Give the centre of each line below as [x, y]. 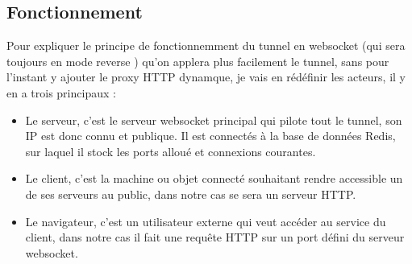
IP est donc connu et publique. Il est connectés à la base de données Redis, [210, 136]
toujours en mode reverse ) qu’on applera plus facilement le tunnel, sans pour [198, 61]
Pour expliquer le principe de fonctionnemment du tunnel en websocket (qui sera [206, 45]
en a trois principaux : [61, 92]
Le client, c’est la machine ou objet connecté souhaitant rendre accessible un [214, 178]
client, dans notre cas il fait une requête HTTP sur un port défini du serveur [215, 237]
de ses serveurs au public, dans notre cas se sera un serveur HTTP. [191, 194]
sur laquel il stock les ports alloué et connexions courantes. [171, 151]
